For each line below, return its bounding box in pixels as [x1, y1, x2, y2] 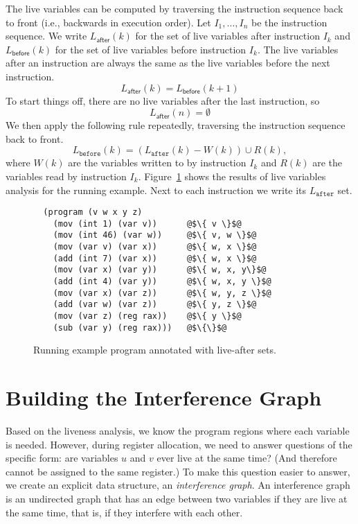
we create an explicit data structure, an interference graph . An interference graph [6, 478, 350, 492]
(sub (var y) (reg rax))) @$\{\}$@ [53, 322, 227, 333]
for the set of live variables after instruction [135, 28, 320, 43]
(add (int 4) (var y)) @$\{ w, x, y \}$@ [53, 277, 271, 287]
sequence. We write [6, 28, 87, 43]
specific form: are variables [6, 451, 118, 465]
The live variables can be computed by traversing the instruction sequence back [6, 1, 343, 15]
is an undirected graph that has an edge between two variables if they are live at [6, 491, 348, 506]
